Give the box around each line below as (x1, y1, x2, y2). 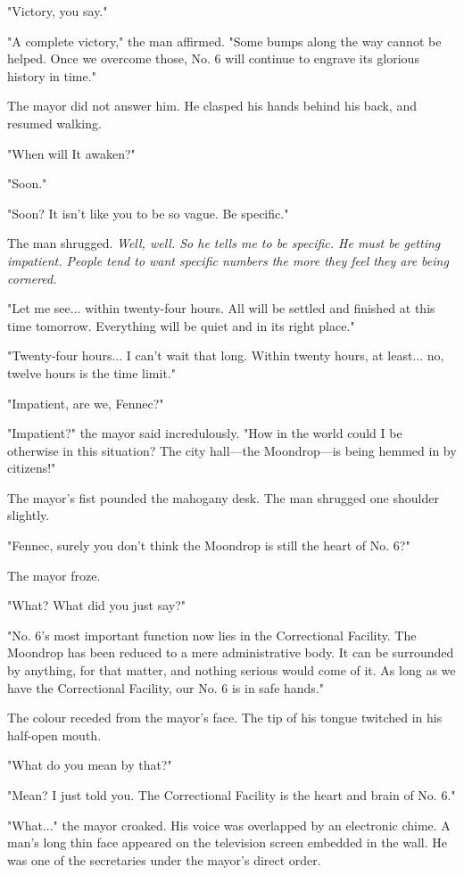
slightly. (7, 506, 50, 524)
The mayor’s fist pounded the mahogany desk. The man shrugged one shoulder (7, 488, 439, 507)
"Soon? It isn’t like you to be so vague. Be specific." (7, 203, 289, 222)
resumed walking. (7, 113, 102, 132)
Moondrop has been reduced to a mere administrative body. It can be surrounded (7, 643, 454, 662)
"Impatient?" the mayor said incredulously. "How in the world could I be (7, 424, 402, 442)
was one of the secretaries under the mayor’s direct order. (7, 850, 321, 869)
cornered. (7, 268, 57, 287)
